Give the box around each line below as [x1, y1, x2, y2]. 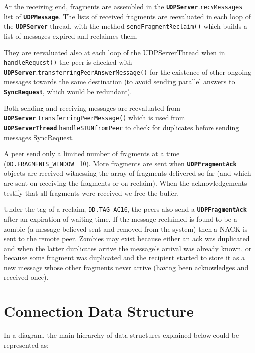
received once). [4, 272, 49, 282]
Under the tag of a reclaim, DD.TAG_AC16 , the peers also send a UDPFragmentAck [4, 204, 247, 214]
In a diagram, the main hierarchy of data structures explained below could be [4, 330, 239, 340]
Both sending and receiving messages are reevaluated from [4, 102, 180, 113]
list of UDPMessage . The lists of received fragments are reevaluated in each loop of [4, 11, 251, 21]
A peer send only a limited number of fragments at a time [4, 149, 180, 159]
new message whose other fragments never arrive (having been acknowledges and [4, 262, 249, 272]
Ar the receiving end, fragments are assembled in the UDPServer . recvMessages [4, 1, 243, 11]
